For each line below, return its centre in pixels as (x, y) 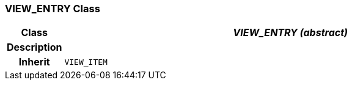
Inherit (34, 62)
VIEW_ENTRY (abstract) (290, 33)
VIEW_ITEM (86, 62)
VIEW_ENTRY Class (53, 9)
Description (35, 47)
